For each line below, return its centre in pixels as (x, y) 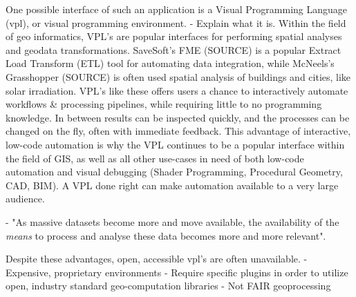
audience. (25, 199)
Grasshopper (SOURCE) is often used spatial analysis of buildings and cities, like (178, 76)
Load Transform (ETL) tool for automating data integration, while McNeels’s (170, 63)
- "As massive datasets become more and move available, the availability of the (172, 221)
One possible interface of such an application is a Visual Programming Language (177, 9)
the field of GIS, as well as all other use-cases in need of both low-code (155, 158)
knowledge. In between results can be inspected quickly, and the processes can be (178, 117)
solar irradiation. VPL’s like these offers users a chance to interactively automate (177, 90)
